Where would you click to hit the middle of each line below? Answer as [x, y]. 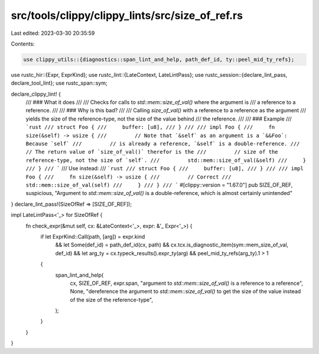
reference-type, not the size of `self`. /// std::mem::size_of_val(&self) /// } [166, 160]
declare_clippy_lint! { [36, 94]
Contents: [23, 44]
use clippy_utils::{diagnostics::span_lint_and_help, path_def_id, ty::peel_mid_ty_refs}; [159, 59]
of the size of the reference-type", [112, 300]
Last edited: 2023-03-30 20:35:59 [53, 33]
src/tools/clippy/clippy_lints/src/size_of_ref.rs [127, 15]
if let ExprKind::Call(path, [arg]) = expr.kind [93, 236]
